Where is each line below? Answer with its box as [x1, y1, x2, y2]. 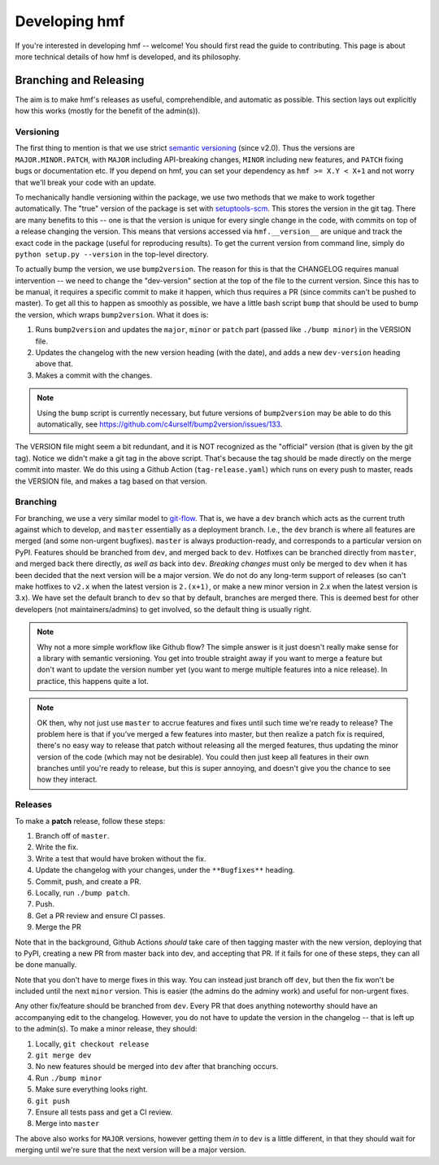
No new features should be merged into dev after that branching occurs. [35, 1062, 279, 1071]
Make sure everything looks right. [35, 1084, 148, 1094]
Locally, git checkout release [35, 1039, 150, 1049]
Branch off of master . [35, 831, 110, 841]
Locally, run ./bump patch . [35, 887, 130, 897]
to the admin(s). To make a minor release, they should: [15, 1024, 198, 1034]
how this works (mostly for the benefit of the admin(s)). [15, 106, 201, 116]
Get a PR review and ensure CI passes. [35, 910, 166, 920]
